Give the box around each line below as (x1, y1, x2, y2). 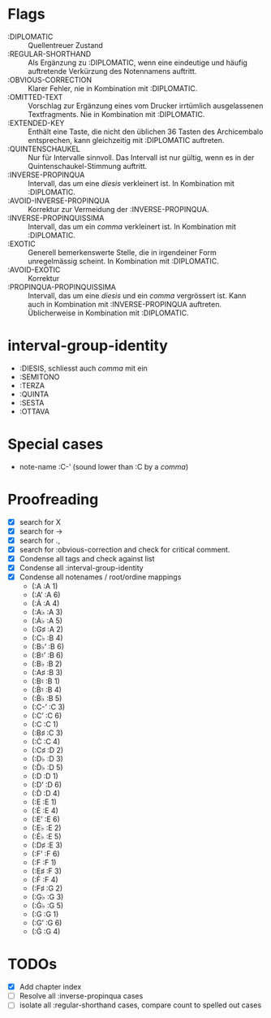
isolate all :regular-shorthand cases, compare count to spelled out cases (19, 1000, 262, 1010)
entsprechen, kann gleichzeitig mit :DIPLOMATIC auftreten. (28, 135, 225, 145)
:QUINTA (19, 389, 49, 399)
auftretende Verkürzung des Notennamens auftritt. (28, 66, 197, 76)
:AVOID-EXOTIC (7, 265, 61, 275)
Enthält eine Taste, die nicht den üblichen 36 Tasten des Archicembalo (28, 127, 264, 136)
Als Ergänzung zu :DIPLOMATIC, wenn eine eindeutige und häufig (28, 58, 248, 67)
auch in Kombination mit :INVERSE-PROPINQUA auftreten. (28, 299, 222, 309)
